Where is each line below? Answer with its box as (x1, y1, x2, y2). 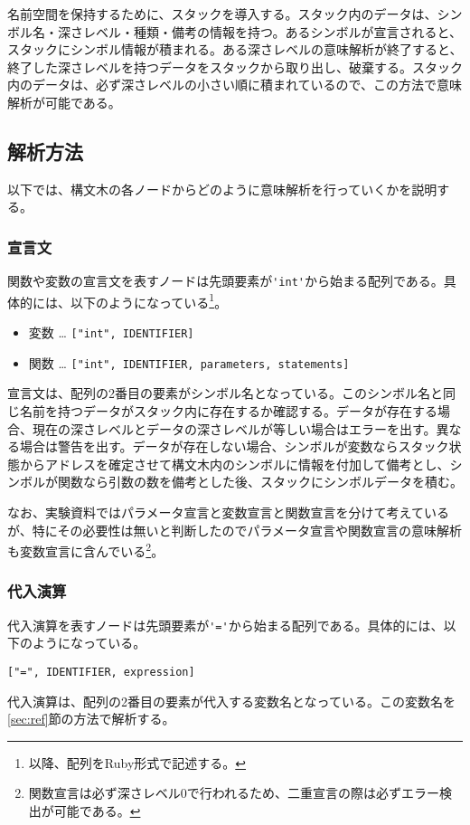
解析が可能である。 (7, 92, 121, 111)
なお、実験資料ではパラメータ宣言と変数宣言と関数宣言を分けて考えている (7, 502, 449, 521)
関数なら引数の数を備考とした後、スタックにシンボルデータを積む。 (57, 472, 463, 491)
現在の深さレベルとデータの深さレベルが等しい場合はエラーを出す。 (32, 419, 437, 438)
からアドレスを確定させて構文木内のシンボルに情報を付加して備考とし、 (19, 454, 450, 473)
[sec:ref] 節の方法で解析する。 (7, 709, 175, 728)
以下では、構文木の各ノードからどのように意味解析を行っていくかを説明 (7, 179, 437, 198)
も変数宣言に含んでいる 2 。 (7, 539, 164, 560)
